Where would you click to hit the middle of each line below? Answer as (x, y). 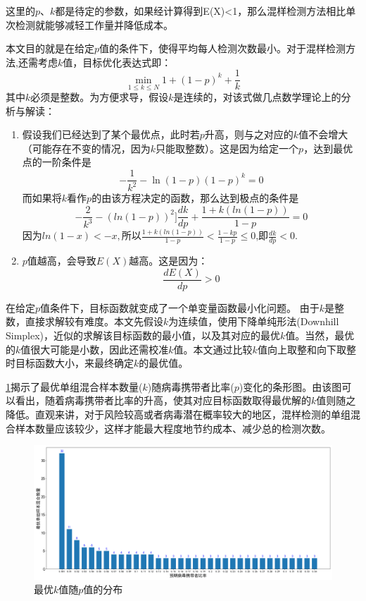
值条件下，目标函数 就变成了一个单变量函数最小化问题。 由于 (180, 307)
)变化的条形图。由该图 (290, 386)
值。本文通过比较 (213, 349)
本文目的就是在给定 (50, 48)
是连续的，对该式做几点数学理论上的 (257, 97)
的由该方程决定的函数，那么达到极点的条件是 (195, 198)
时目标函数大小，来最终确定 (70, 363)
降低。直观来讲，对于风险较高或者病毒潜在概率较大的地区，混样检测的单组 (178, 414)
